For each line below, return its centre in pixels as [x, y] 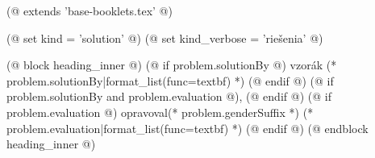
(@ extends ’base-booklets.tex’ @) [90, 10]
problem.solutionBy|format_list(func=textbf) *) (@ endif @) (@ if [170, 80]
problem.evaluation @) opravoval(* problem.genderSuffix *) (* [160, 112]
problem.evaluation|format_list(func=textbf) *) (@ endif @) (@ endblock [187, 128]
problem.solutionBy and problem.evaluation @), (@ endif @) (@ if [169, 96]
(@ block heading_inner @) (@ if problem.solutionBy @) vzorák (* [172, 65]
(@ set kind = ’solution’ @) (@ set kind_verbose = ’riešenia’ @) [165, 37]
